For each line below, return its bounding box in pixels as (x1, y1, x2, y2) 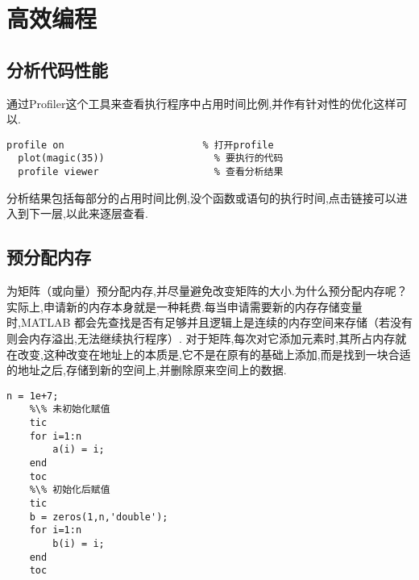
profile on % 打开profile (6, 139, 274, 151)
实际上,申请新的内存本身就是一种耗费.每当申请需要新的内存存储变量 (6, 298, 363, 315)
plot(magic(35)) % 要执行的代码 (18, 152, 284, 165)
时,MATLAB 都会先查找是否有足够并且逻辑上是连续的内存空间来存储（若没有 (6, 314, 413, 331)
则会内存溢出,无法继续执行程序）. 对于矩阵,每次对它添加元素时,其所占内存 (6, 329, 396, 346)
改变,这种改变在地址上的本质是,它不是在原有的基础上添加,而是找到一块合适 (17, 345, 411, 362)
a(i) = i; (52, 444, 105, 456)
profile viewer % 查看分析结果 (18, 166, 284, 178)
